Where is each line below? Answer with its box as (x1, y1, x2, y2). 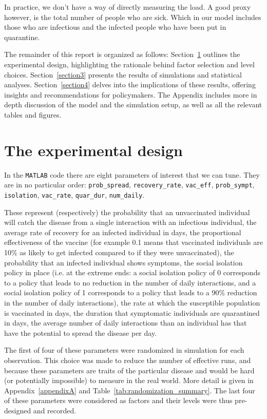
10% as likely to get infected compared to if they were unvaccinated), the (4, 247, 234, 257)
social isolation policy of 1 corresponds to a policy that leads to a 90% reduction (4, 287, 257, 298)
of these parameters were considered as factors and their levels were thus (4, 395, 233, 406)
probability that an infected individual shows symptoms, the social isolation (4, 257, 243, 268)
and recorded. (33, 405, 77, 415)
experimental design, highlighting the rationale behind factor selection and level (4, 59, 255, 69)
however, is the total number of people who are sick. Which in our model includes (4, 11, 261, 22)
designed (4, 405, 31, 415)
